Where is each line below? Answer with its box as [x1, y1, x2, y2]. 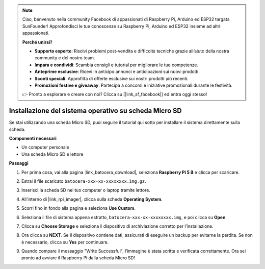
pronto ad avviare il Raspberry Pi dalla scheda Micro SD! [21, 255, 135, 261]
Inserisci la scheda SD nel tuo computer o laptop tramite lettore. [21, 187, 151, 193]
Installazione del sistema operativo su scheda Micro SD [9, 107, 182, 115]
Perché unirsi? [22, 39, 53, 45]
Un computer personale [21, 145, 70, 150]
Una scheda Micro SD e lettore [21, 151, 83, 157]
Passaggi [9, 160, 29, 166]
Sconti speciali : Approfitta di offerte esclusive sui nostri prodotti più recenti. [34, 75, 188, 81]
